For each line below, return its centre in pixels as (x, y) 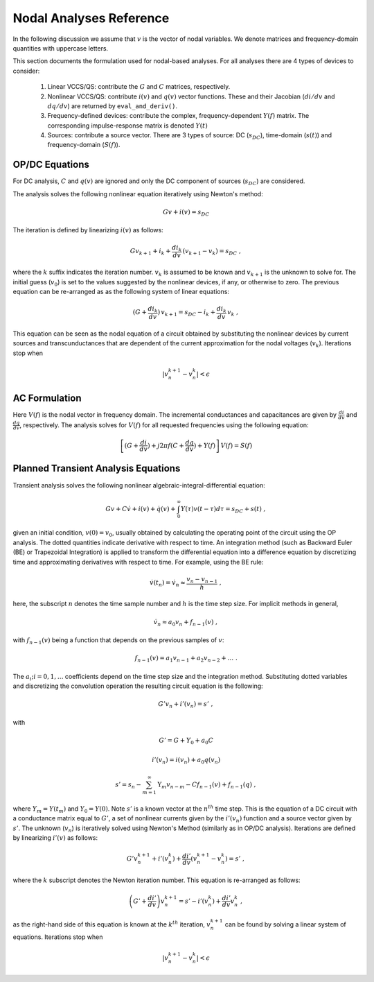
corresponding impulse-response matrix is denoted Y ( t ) (127, 126)
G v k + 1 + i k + (150, 252)
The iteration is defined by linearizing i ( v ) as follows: (88, 230)
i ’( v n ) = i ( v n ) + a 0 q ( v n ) (186, 761)
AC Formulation (47, 398)
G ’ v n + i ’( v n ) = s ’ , (186, 705)
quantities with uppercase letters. (61, 48)
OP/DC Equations (51, 165)
